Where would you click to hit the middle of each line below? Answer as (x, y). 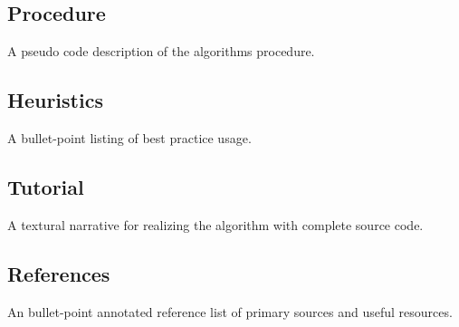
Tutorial (46, 186)
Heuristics (55, 100)
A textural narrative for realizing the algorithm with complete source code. (215, 224)
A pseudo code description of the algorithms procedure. (161, 51)
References (59, 273)
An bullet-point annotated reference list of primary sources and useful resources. (230, 311)
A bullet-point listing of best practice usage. (129, 138)
